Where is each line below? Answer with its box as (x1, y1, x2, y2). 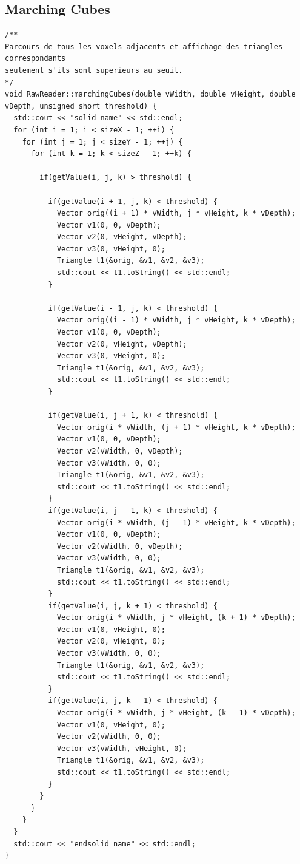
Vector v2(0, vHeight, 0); (56, 637, 165, 646)
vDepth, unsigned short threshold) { (5, 101, 157, 111)
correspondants (5, 54, 66, 63)
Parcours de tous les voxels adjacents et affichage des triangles (5, 42, 283, 51)
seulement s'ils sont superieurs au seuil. (5, 66, 183, 75)
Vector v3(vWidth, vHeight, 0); (56, 744, 187, 753)
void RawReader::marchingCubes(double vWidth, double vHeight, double (5, 90, 296, 99)
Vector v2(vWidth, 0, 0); (56, 732, 161, 741)
